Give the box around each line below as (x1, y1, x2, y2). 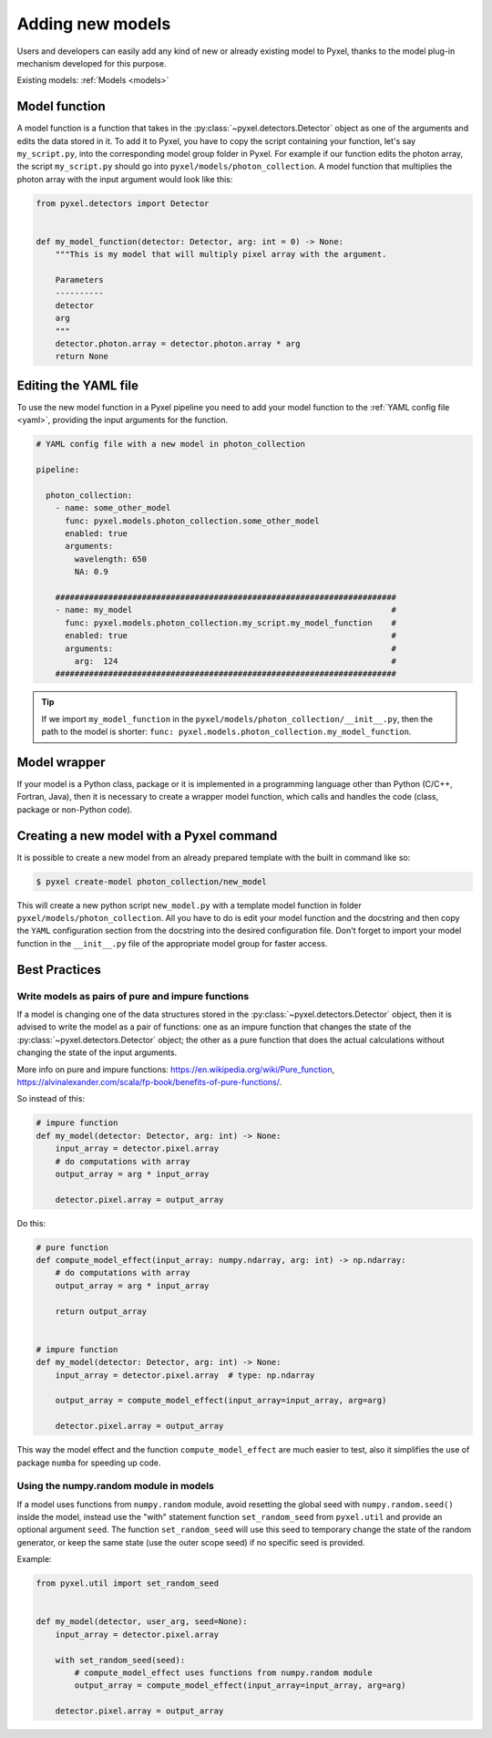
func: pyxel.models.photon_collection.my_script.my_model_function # (65, 617, 396, 628)
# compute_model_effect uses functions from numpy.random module (74, 1667, 373, 1678)
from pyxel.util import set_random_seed (36, 1578, 219, 1588)
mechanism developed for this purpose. (16, 57, 167, 68)
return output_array (55, 1306, 148, 1317)
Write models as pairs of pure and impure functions (16, 989, 250, 1002)
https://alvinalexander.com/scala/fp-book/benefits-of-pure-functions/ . (16, 1076, 282, 1087)
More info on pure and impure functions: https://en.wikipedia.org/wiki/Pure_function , (16, 1063, 335, 1075)
